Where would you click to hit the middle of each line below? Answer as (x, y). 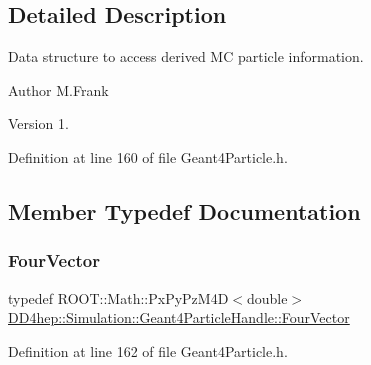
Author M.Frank (58, 89)
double (267, 297)
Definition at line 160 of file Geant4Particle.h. (148, 156)
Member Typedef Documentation (184, 210)
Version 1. (38, 123)
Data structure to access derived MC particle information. (186, 56)
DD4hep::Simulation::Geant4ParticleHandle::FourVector (179, 317)
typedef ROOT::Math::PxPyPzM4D (118, 297)
